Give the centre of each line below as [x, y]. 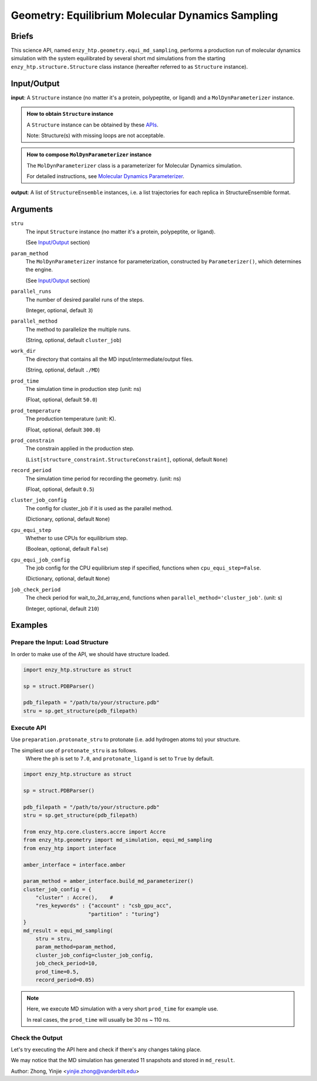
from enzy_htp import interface [70, 848]
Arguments [32, 210]
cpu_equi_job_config [41, 560]
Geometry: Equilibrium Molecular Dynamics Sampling [144, 15]
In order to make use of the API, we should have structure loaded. [90, 654]
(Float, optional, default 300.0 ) [63, 430]
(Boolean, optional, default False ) [67, 549]
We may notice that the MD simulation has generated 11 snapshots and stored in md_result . [123, 1060]
